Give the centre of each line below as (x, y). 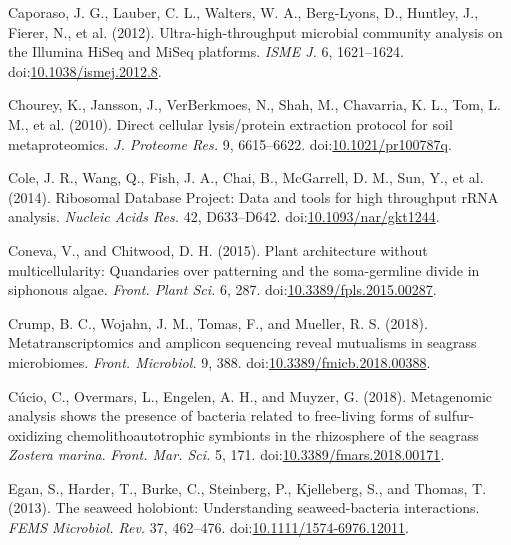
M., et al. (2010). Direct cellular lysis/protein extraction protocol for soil (230, 123)
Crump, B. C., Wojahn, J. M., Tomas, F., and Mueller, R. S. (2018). (218, 322)
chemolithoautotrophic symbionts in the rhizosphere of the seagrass (273, 434)
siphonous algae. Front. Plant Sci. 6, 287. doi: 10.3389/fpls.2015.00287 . (222, 289)
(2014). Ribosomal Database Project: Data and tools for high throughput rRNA (253, 196)
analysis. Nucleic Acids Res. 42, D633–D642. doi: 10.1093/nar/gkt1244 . (224, 216)
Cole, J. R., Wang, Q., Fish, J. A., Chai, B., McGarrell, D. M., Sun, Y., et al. (246, 177)
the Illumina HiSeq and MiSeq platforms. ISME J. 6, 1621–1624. (206, 51)
